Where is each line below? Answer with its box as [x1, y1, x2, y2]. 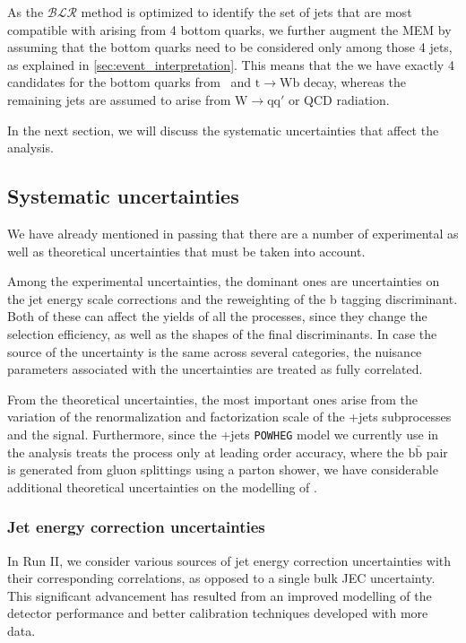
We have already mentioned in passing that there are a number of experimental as [7, 223, 459, 242]
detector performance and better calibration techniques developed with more [7, 604, 428, 622]
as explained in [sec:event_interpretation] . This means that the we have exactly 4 [7, 55, 454, 74]
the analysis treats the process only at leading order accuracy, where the [7, 442, 404, 461]
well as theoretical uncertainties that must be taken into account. [7, 241, 366, 260]
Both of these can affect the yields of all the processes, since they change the [7, 307, 427, 326]
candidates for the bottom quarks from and [7, 73, 252, 91]
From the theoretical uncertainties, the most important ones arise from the [7, 389, 419, 408]
